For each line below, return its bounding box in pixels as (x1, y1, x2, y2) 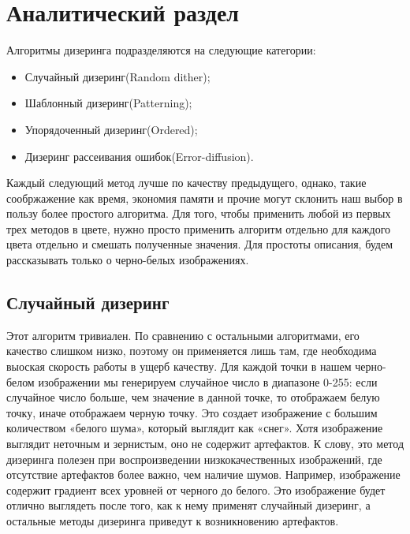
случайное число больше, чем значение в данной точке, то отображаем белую (6, 389, 380, 405)
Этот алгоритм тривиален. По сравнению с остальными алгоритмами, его (6, 327, 360, 343)
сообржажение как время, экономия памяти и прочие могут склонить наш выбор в (6, 189, 403, 206)
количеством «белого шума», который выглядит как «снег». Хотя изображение (6, 420, 383, 436)
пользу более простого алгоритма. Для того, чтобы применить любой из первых (6, 205, 391, 222)
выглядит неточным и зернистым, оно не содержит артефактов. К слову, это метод (6, 435, 404, 452)
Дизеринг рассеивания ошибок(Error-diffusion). (24, 148, 254, 164)
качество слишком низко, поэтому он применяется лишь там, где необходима (6, 342, 377, 359)
